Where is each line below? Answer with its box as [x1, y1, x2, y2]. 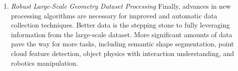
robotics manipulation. [11, 57, 79, 68]
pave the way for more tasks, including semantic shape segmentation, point [11, 39, 234, 49]
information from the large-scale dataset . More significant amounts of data [11, 29, 233, 39]
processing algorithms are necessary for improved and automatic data [11, 10, 218, 20]
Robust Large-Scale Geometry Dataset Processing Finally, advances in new [11, 1, 231, 11]
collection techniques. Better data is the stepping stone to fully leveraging [11, 20, 230, 30]
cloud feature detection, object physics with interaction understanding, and [11, 48, 234, 58]
